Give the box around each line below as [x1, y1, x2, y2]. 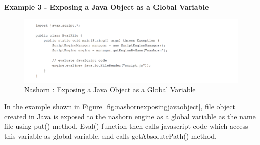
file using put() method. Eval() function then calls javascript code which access [4, 121, 248, 131]
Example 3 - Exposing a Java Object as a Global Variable [4, 2, 209, 12]
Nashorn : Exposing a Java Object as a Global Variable [24, 84, 196, 95]
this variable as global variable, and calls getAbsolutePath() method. [4, 130, 217, 141]
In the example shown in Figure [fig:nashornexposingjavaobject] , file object [4, 101, 235, 112]
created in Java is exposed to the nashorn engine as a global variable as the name [4, 111, 256, 121]
